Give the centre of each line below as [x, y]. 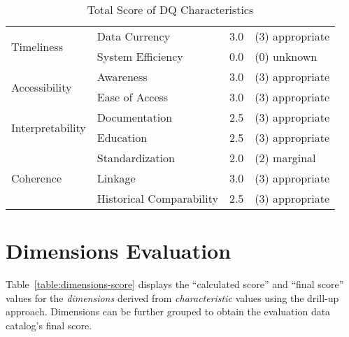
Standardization [136, 158]
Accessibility [42, 87]
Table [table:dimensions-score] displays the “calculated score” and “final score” [175, 284]
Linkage [116, 178]
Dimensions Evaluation [119, 251]
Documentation [135, 117]
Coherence [37, 178]
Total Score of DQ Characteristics [170, 9]
